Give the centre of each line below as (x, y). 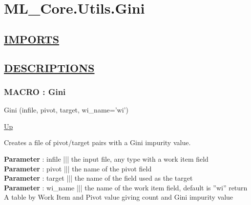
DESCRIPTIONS (49, 67)
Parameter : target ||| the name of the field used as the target (98, 178)
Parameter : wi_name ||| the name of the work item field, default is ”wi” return (126, 187)
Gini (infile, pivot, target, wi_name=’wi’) (66, 110)
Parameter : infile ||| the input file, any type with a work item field (106, 158)
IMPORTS (32, 39)
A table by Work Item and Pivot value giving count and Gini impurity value (119, 197)
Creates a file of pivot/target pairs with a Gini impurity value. (97, 142)
